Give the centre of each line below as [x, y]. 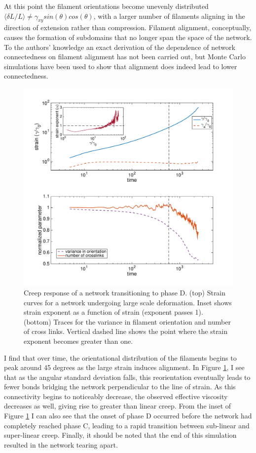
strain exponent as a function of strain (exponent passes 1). [113, 312]
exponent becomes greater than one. [78, 341]
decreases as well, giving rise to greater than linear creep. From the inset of [118, 406]
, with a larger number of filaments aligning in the [169, 16]
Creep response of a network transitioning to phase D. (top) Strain [125, 292]
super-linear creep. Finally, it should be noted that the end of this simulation [120, 435]
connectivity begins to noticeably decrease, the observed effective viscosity [116, 396]
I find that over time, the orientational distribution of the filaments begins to [120, 357]
